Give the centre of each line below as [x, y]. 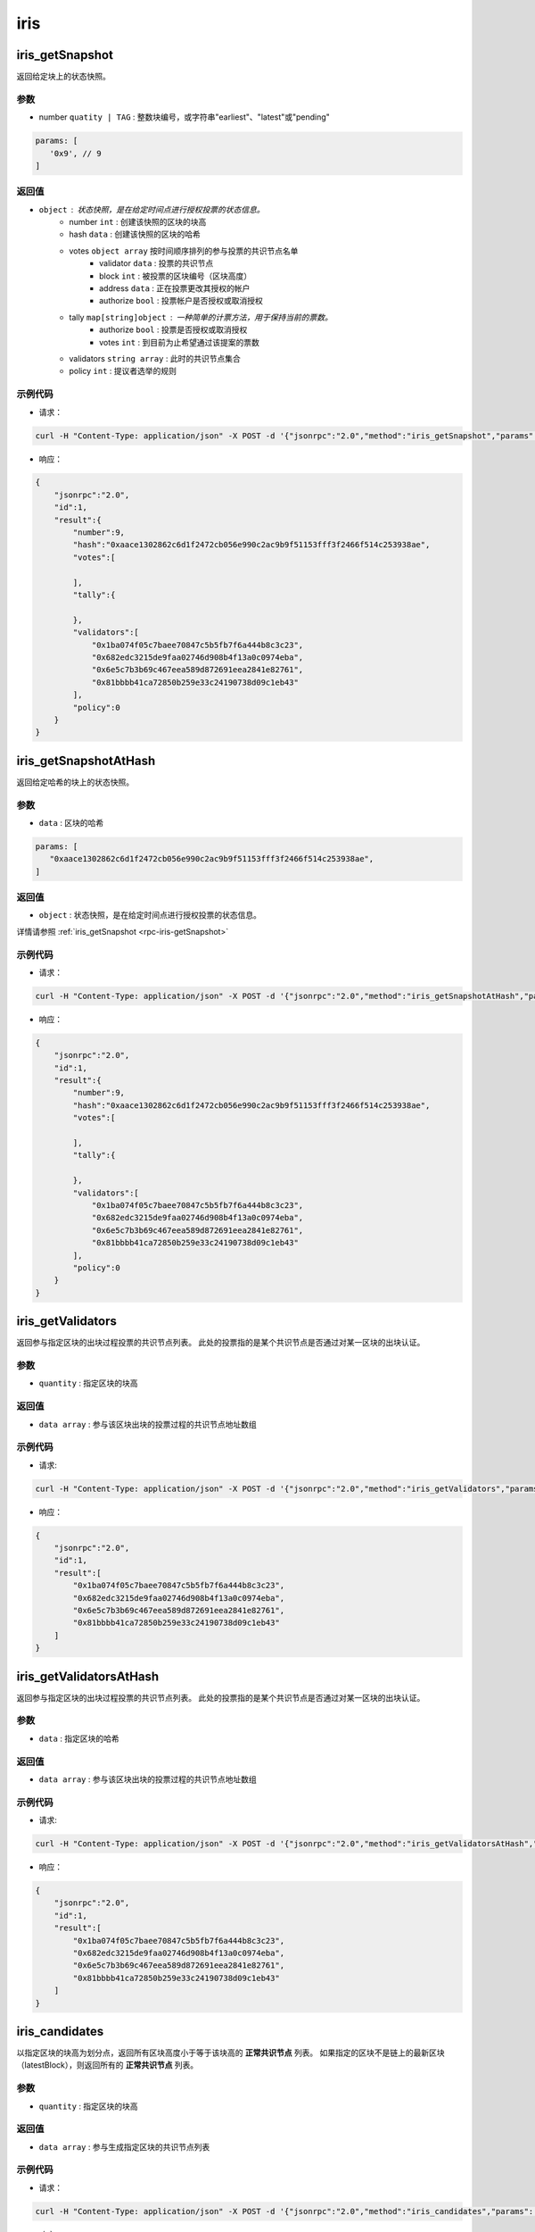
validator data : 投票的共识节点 [156, 263]
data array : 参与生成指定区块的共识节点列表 [124, 2146]
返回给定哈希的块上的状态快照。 [75, 782]
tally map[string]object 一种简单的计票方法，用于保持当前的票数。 [201, 317]
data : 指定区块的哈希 [79, 1738]
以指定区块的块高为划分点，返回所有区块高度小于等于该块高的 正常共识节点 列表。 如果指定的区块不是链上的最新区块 [230, 2053]
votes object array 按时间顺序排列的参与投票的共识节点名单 [184, 251]
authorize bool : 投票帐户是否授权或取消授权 [181, 301]
